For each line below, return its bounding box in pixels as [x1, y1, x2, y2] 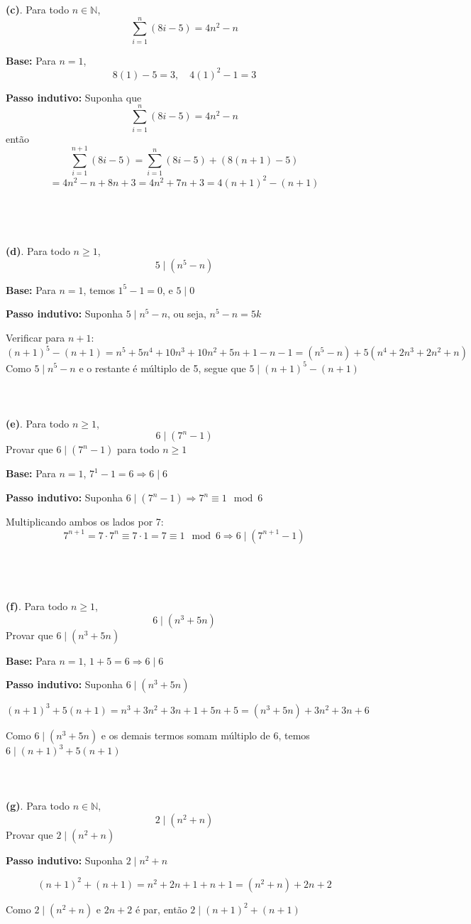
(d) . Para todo [6, 244, 70, 259]
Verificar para [6, 330, 65, 344]
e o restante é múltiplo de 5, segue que [79, 360, 246, 375]
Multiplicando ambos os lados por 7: [6, 514, 164, 529]
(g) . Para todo [6, 798, 70, 812]
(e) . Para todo [6, 415, 70, 430]
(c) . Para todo [6, 2, 70, 16]
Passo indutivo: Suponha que [6, 89, 142, 104]
